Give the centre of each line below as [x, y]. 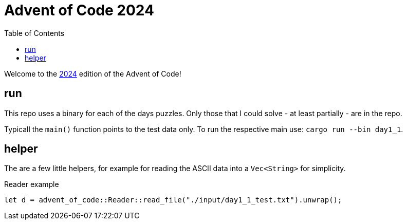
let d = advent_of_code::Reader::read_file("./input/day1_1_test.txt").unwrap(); [173, 200]
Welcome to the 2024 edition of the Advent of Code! [93, 73]
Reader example [32, 184]
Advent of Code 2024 [79, 10]
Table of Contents [34, 33]
